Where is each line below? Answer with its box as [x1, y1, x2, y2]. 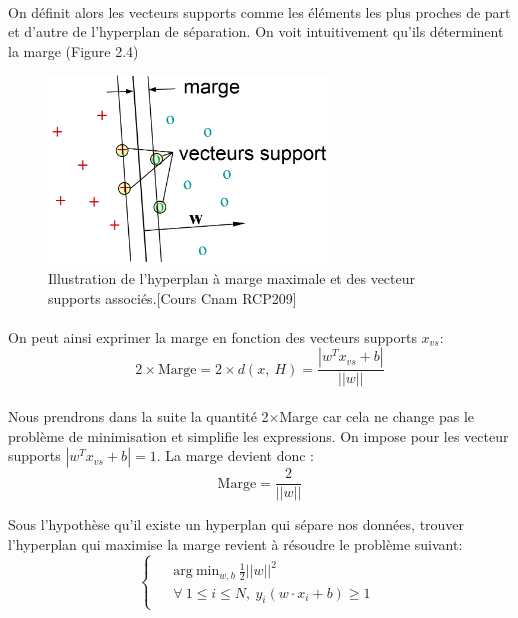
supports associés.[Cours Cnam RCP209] [48, 287, 297, 308]
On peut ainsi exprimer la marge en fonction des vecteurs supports [8, 326, 417, 347]
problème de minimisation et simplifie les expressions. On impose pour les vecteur [8, 425, 509, 446]
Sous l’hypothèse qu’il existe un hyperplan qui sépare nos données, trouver [8, 514, 465, 535]
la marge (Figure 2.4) [8, 40, 139, 61]
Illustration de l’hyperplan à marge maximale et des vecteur [48, 267, 416, 288]
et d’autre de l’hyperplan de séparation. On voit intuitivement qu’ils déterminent [8, 21, 504, 42]
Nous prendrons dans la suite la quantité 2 [8, 405, 269, 426]
